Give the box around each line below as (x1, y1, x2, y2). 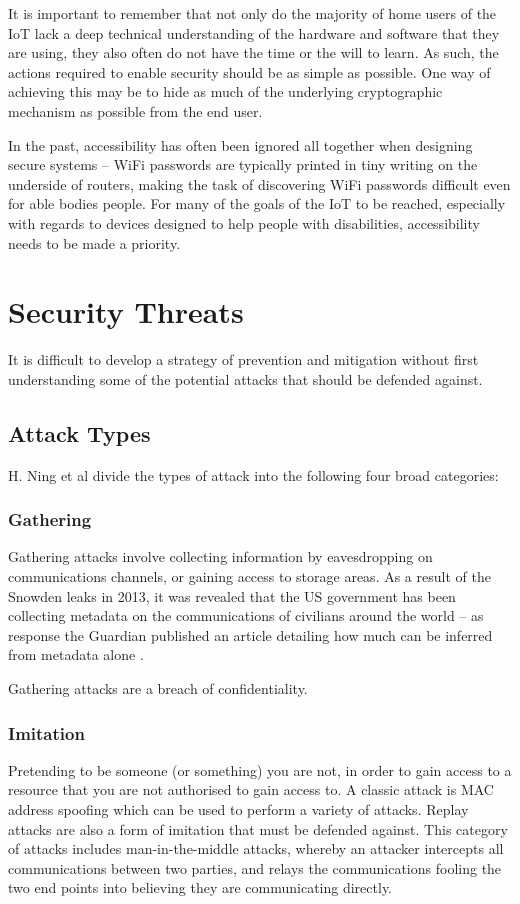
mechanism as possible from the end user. (8, 100, 263, 121)
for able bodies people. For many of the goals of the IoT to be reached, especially (8, 193, 506, 214)
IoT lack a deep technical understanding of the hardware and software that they (8, 22, 500, 43)
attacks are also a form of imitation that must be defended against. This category (8, 818, 508, 839)
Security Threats (8, 291, 244, 332)
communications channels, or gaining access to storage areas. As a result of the (8, 566, 491, 587)
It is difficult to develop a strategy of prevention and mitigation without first (8, 349, 479, 370)
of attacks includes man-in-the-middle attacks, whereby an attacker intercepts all (8, 838, 504, 859)
